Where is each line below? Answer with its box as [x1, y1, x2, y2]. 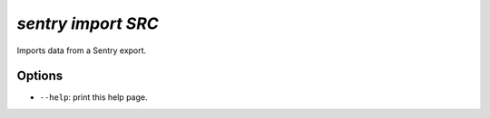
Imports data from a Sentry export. [16, 45, 147, 56]
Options [16, 68, 64, 84]
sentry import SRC [16, 14, 159, 33]
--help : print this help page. [39, 92, 148, 103]
